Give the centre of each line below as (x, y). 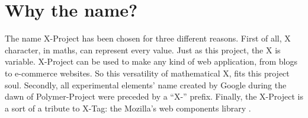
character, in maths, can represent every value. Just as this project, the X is (143, 50)
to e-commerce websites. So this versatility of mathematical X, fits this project (147, 73)
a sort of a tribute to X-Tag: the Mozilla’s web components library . (128, 108)
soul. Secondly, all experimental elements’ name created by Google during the (146, 84)
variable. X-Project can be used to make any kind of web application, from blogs (151, 61)
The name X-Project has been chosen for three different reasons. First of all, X (148, 38)
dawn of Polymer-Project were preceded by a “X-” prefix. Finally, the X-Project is (154, 96)
